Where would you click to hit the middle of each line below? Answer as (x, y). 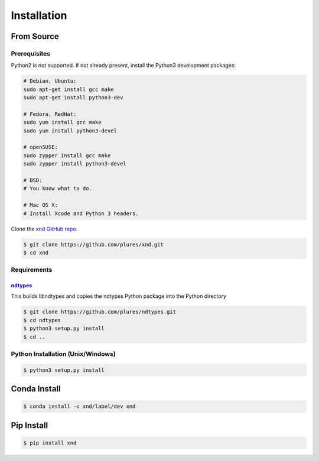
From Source (35, 36)
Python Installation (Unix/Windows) (64, 353)
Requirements (32, 270)
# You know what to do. (58, 189)
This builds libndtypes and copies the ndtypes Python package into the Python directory (119, 296)
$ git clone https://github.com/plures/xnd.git (93, 244)
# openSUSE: (41, 147)
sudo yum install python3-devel (70, 131)
